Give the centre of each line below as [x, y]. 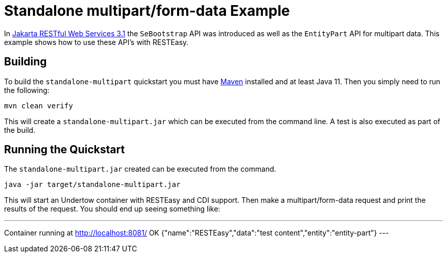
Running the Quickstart [65, 150]
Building [26, 62]
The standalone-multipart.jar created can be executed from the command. [140, 169]
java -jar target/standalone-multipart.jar [92, 185]
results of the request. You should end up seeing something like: [112, 209]
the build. [20, 130]
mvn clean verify [39, 106]
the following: [27, 90]
